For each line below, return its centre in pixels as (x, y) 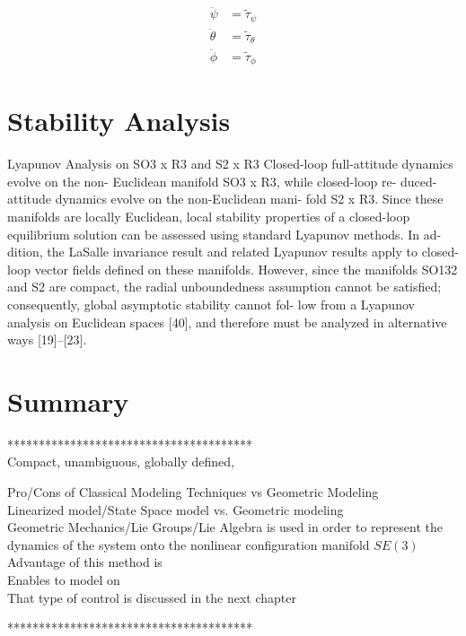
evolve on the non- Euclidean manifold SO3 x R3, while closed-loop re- (202, 181)
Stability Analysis (119, 121)
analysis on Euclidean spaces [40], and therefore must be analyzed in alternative (227, 322)
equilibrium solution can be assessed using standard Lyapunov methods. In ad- (224, 234)
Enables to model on (64, 580)
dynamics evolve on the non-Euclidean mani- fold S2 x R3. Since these (249, 199)
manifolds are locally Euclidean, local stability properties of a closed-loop (209, 217)
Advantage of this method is (85, 562)
